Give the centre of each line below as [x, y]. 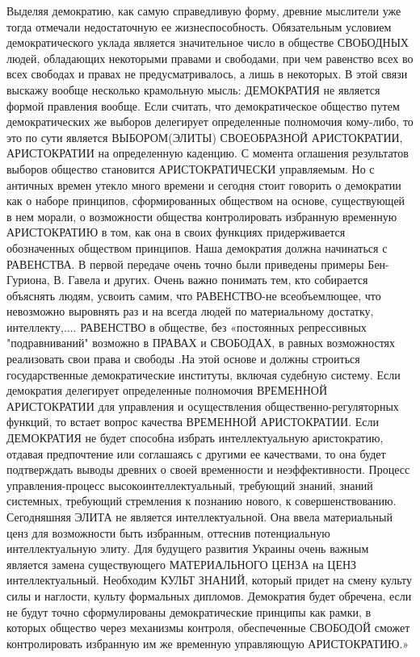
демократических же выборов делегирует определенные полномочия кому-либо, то [210, 121]
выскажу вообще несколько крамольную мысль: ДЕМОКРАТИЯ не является [193, 89]
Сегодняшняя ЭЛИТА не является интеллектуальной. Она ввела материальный [199, 517]
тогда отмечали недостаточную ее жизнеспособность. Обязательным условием [199, 26]
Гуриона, [28, 280]
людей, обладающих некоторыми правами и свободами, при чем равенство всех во [210, 58]
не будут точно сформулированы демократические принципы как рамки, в [189, 611]
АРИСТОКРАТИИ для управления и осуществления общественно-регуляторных [203, 406]
